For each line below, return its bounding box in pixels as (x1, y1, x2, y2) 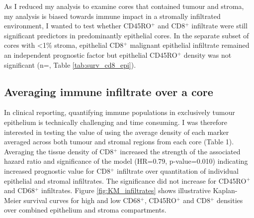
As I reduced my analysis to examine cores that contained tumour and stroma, (4, 1, 244, 11)
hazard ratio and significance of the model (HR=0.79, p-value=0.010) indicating (4, 156, 248, 166)
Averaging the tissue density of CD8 (4, 146, 114, 156)
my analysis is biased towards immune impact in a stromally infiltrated (4, 10, 221, 21)
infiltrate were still (191, 20, 248, 31)
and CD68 (4, 185, 35, 196)
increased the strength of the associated (120, 146, 241, 156)
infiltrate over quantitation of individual (117, 165, 239, 176)
